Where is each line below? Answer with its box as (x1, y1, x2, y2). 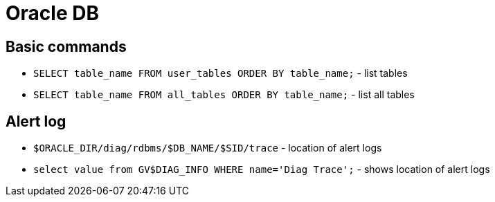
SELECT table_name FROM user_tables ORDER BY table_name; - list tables (33, 67, 408, 80)
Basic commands (6, 37, 127, 55)
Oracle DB (6, 1, 99, 25)
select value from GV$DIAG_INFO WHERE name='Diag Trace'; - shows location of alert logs (33, 163, 490, 176)
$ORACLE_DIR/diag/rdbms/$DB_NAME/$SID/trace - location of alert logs (33, 142, 382, 154)
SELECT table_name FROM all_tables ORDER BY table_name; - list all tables (33, 89, 415, 101)
